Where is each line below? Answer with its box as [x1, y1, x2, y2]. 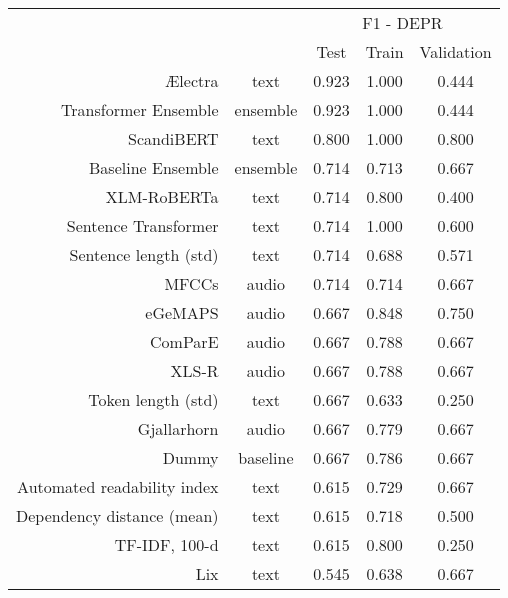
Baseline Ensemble [89, 156, 219, 179]
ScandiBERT [128, 127, 219, 150]
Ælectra [164, 69, 219, 92]
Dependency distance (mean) [16, 504, 219, 527]
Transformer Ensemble [61, 98, 219, 121]
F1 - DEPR [362, 11, 443, 34]
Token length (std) [88, 388, 219, 411]
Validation [419, 40, 492, 63]
